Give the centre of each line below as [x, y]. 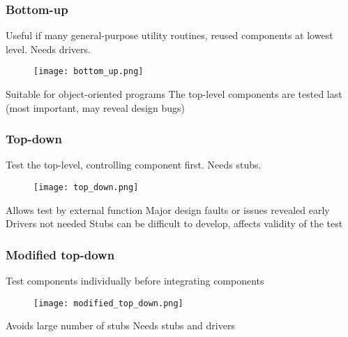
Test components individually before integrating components [135, 281]
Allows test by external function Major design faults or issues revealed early [168, 209]
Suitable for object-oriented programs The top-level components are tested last [174, 94]
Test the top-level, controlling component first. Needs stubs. [134, 165]
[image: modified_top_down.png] [108, 303]
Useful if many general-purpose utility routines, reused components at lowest [169, 35]
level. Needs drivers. [48, 49]
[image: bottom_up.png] [89, 72]
